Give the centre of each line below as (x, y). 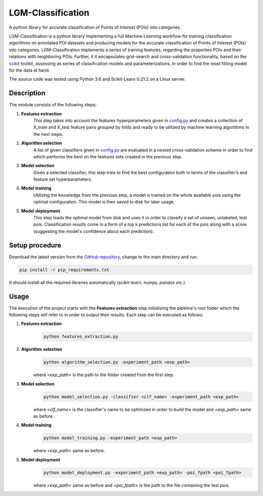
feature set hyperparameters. (63, 179)
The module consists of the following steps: (53, 105)
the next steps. (48, 134)
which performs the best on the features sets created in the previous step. (108, 156)
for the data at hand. (29, 70)
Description (27, 93)
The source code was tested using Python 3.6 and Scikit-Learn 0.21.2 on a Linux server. (97, 79)
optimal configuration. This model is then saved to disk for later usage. (104, 202)
